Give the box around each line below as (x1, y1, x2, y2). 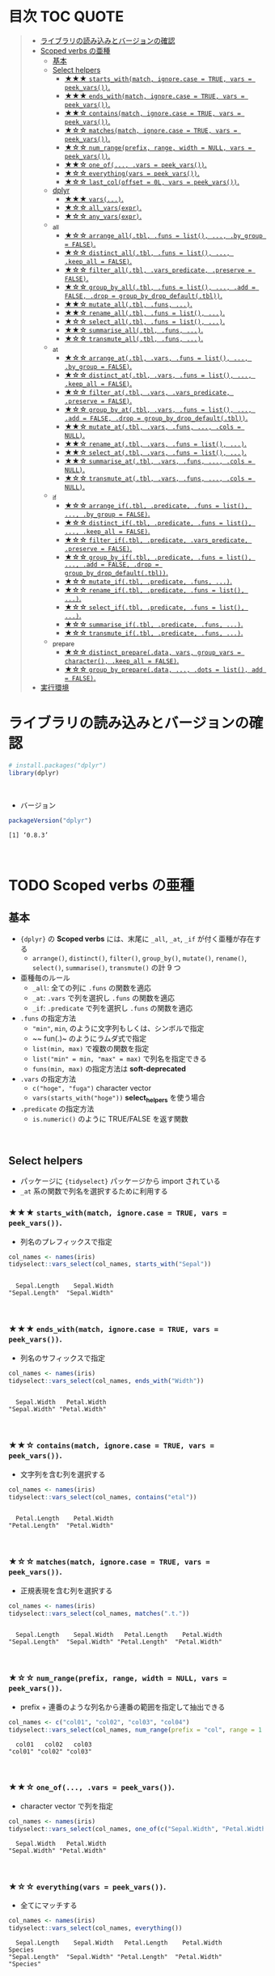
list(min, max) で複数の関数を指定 (32, 1043, 150, 1053)
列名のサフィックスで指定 (19, 1353, 106, 1363)
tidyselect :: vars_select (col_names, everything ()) (8, 1923, 183, 1932)
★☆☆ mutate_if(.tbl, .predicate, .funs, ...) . (64, 576, 233, 587)
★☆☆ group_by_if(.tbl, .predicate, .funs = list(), (64, 552, 252, 562)
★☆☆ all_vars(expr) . (64, 202, 142, 212)
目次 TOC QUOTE (8, 7, 125, 26)
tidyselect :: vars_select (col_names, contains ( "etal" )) (8, 1493, 197, 1501)
